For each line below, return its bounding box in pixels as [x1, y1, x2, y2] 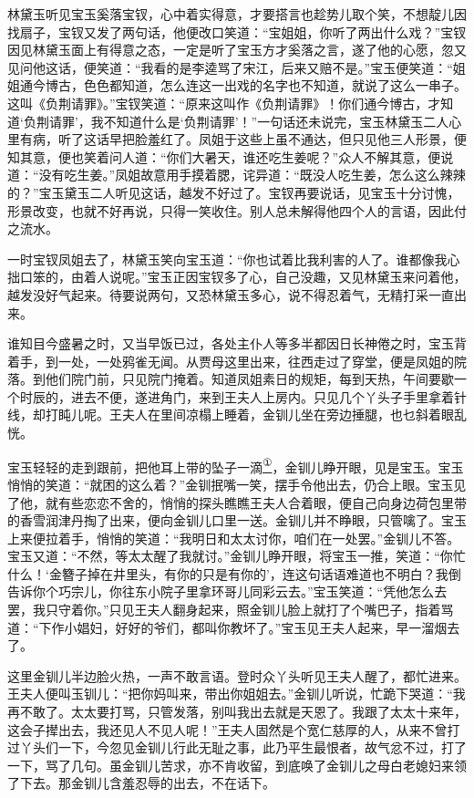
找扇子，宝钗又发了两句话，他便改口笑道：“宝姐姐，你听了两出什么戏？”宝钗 [7, 22, 467, 41]
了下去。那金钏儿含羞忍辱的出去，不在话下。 [7, 773, 275, 793]
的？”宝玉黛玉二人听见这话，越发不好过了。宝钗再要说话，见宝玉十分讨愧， [7, 182, 460, 202]
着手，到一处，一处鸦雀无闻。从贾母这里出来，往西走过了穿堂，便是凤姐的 [7, 351, 454, 370]
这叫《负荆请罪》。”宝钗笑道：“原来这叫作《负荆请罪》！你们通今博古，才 [7, 93, 441, 112]
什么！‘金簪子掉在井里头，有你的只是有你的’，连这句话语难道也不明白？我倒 [7, 564, 461, 583]
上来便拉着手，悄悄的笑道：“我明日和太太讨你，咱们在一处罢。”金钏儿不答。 [7, 528, 460, 547]
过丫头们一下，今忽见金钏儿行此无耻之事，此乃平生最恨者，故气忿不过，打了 [7, 738, 467, 757]
